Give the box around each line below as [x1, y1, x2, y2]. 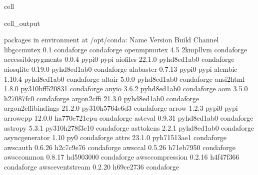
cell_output [4, 17, 40, 28]
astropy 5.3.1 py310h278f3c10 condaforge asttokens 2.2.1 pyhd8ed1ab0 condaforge [4, 122, 254, 133]
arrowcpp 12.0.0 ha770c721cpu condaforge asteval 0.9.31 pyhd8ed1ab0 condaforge [4, 112, 253, 123]
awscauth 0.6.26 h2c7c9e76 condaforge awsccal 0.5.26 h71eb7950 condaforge [4, 142, 235, 152]
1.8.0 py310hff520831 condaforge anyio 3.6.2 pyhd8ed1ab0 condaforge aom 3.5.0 [4, 83, 248, 94]
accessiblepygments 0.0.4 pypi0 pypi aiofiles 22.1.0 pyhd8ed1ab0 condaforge [4, 54, 234, 64]
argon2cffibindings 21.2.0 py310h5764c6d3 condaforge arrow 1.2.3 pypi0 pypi [4, 103, 238, 113]
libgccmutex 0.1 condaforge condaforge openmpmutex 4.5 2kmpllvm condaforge [4, 44, 247, 54]
